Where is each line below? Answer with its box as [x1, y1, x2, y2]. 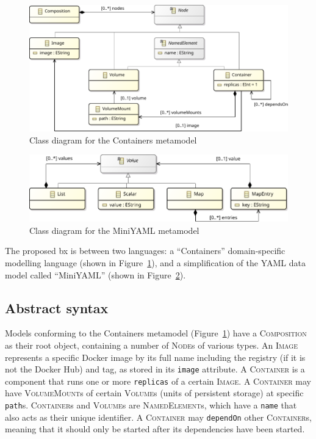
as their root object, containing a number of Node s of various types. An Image [5, 338, 298, 351]
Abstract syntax [5, 298, 109, 317]
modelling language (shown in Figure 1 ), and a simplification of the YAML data [5, 256, 306, 269]
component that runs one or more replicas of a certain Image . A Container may [5, 374, 311, 387]
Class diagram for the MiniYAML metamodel [29, 223, 199, 236]
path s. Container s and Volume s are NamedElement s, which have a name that [5, 399, 297, 411]
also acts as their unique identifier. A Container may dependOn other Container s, [5, 410, 312, 423]
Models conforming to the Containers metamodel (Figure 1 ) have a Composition [5, 327, 307, 339]
